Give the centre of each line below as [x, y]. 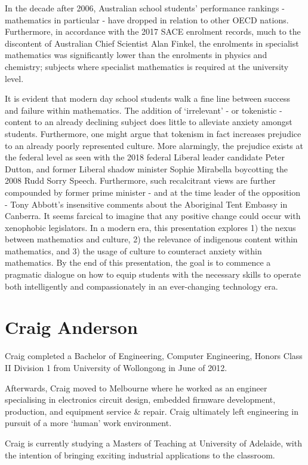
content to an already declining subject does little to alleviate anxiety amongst [149, 122]
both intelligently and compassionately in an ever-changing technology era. [141, 286]
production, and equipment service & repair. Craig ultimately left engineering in [152, 411]
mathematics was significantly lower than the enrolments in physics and [136, 55]
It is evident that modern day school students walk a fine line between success [148, 98]
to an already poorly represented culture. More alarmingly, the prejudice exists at [154, 145]
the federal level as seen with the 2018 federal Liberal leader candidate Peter [145, 157]
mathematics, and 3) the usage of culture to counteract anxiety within [133, 250]
